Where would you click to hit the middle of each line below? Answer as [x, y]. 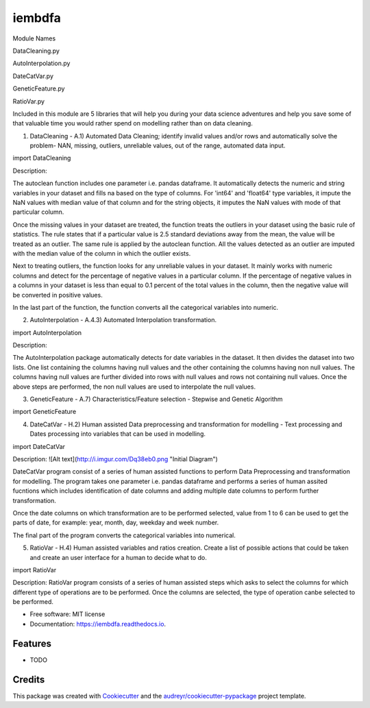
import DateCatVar [39, 446]
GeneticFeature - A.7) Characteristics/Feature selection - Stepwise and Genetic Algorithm [157, 399]
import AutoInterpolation [47, 332]
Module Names [34, 38]
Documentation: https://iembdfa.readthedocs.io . [98, 624]
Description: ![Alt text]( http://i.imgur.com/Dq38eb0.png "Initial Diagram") [115, 459]
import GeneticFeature [45, 412]
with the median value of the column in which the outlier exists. [102, 253]
